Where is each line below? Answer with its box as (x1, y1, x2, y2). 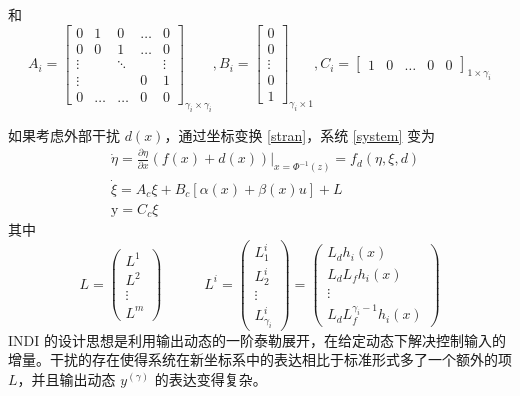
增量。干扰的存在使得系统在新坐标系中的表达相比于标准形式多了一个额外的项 (8, 349, 512, 370)
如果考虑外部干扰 (8, 124, 120, 145)
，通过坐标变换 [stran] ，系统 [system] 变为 (164, 124, 436, 145)
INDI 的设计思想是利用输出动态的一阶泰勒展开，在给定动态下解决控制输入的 (8, 329, 506, 350)
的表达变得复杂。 (154, 368, 267, 389)
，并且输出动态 (17, 368, 116, 389)
